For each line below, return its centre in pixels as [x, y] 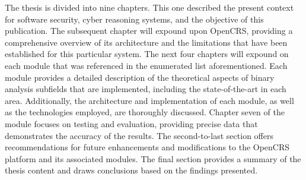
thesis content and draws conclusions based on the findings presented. [131, 170]
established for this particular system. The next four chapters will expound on [147, 54]
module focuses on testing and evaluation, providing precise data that [131, 123]
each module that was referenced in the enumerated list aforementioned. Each [146, 65]
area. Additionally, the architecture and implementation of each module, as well [149, 100]
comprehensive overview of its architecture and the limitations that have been [146, 42]
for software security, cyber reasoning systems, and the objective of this [134, 19]
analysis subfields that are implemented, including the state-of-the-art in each [146, 89]
